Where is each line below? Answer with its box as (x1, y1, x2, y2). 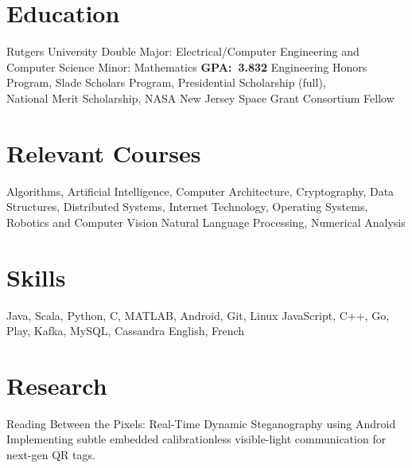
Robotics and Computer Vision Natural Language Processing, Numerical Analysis (6, 213, 406, 230)
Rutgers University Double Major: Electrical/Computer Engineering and (6, 43, 360, 60)
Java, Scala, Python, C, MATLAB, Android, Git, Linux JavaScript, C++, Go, (6, 306, 390, 323)
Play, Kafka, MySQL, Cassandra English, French (6, 322, 245, 339)
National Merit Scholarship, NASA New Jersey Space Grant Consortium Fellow (6, 89, 395, 106)
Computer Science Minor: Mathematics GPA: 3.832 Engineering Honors (6, 58, 367, 75)
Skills (6, 260, 66, 293)
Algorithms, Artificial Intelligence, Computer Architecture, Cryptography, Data (6, 182, 395, 199)
